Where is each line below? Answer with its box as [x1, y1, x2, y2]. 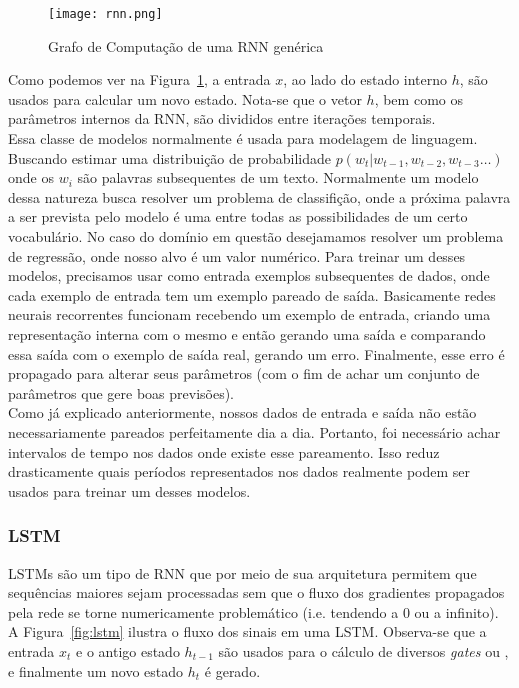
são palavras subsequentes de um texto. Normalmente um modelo [77, 167, 479, 188]
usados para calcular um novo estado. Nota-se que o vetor [8, 88, 362, 109]
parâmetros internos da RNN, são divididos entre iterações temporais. [8, 108, 436, 129]
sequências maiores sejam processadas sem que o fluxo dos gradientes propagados [8, 582, 505, 603]
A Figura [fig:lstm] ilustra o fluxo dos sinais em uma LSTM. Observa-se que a [8, 621, 487, 642]
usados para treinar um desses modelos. [8, 480, 251, 501]
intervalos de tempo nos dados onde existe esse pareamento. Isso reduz [8, 441, 440, 462]
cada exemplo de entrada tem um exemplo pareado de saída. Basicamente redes [8, 284, 496, 305]
